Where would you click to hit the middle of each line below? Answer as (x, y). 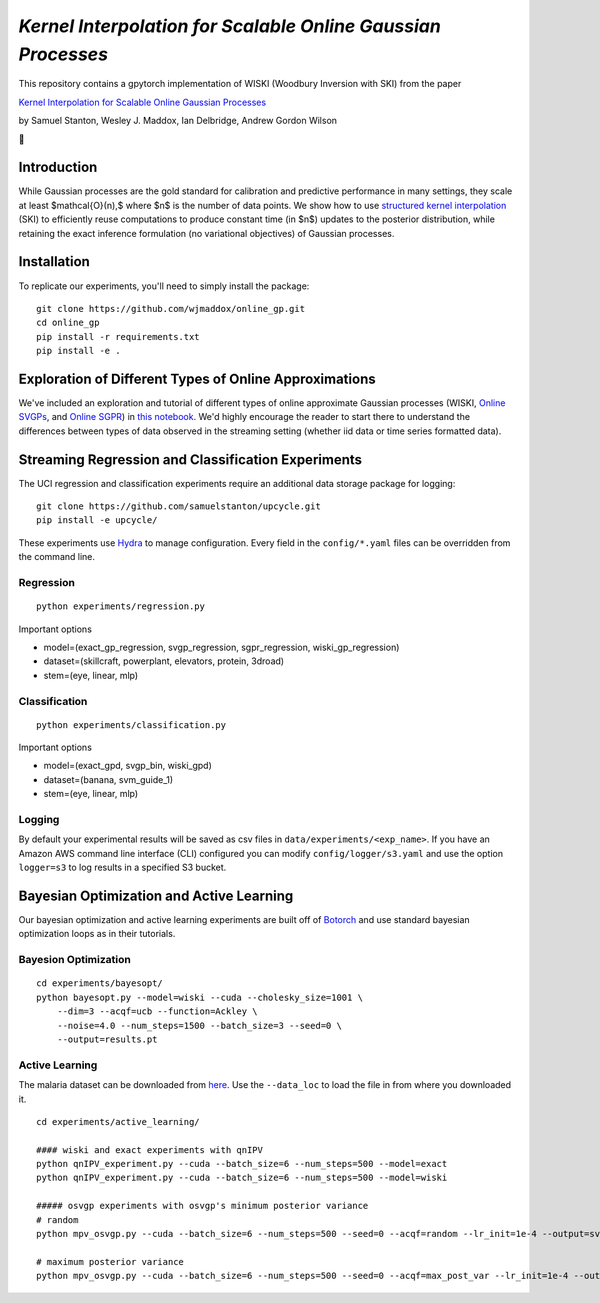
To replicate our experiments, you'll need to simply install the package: (164, 286)
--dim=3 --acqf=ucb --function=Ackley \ (157, 1011)
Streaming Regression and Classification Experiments (190, 459)
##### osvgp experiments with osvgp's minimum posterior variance (202, 1206)
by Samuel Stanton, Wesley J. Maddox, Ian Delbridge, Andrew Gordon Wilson (178, 121)
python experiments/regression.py (120, 606)
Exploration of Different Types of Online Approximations (197, 378)
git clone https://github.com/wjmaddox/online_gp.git (170, 308)
